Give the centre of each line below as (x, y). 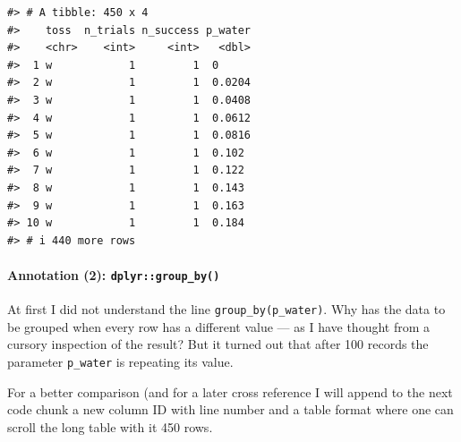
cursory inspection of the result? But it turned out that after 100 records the (218, 344)
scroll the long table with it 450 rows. (110, 426)
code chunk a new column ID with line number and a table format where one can (230, 409)
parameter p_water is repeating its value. (120, 362)
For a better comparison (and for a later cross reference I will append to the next (230, 391)
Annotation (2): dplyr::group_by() (114, 274)
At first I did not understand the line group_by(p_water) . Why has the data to (226, 309)
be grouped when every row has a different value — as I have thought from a (219, 326)
